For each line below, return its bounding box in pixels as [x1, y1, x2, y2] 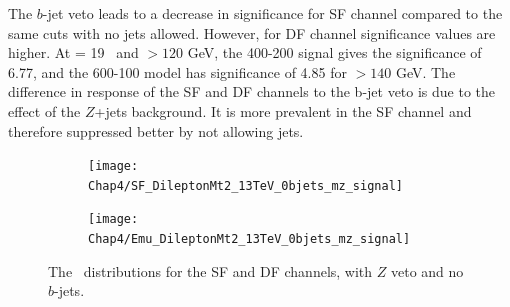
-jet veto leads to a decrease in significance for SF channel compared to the [42, 3, 503, 23]
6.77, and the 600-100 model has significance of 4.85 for [8, 61, 347, 82]
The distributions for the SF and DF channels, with [48, 260, 373, 281]
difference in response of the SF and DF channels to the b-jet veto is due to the [8, 81, 496, 102]
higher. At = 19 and [8, 42, 139, 63]
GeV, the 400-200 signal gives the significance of [187, 42, 482, 63]
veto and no [390, 260, 464, 281]
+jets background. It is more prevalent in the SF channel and [94, 100, 472, 121]
